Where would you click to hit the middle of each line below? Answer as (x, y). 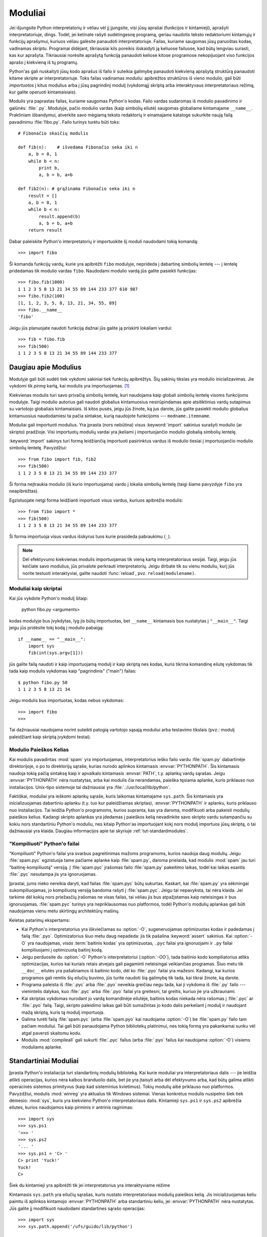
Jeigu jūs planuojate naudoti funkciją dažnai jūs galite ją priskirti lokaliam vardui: (91, 328)
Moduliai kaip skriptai (36, 588)
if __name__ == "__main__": (52, 639)
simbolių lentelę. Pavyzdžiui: (38, 448)
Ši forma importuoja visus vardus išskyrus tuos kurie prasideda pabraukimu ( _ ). (90, 536)
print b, (49, 168)
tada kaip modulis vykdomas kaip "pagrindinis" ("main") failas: (73, 671)
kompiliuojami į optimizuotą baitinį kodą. (62, 950)
